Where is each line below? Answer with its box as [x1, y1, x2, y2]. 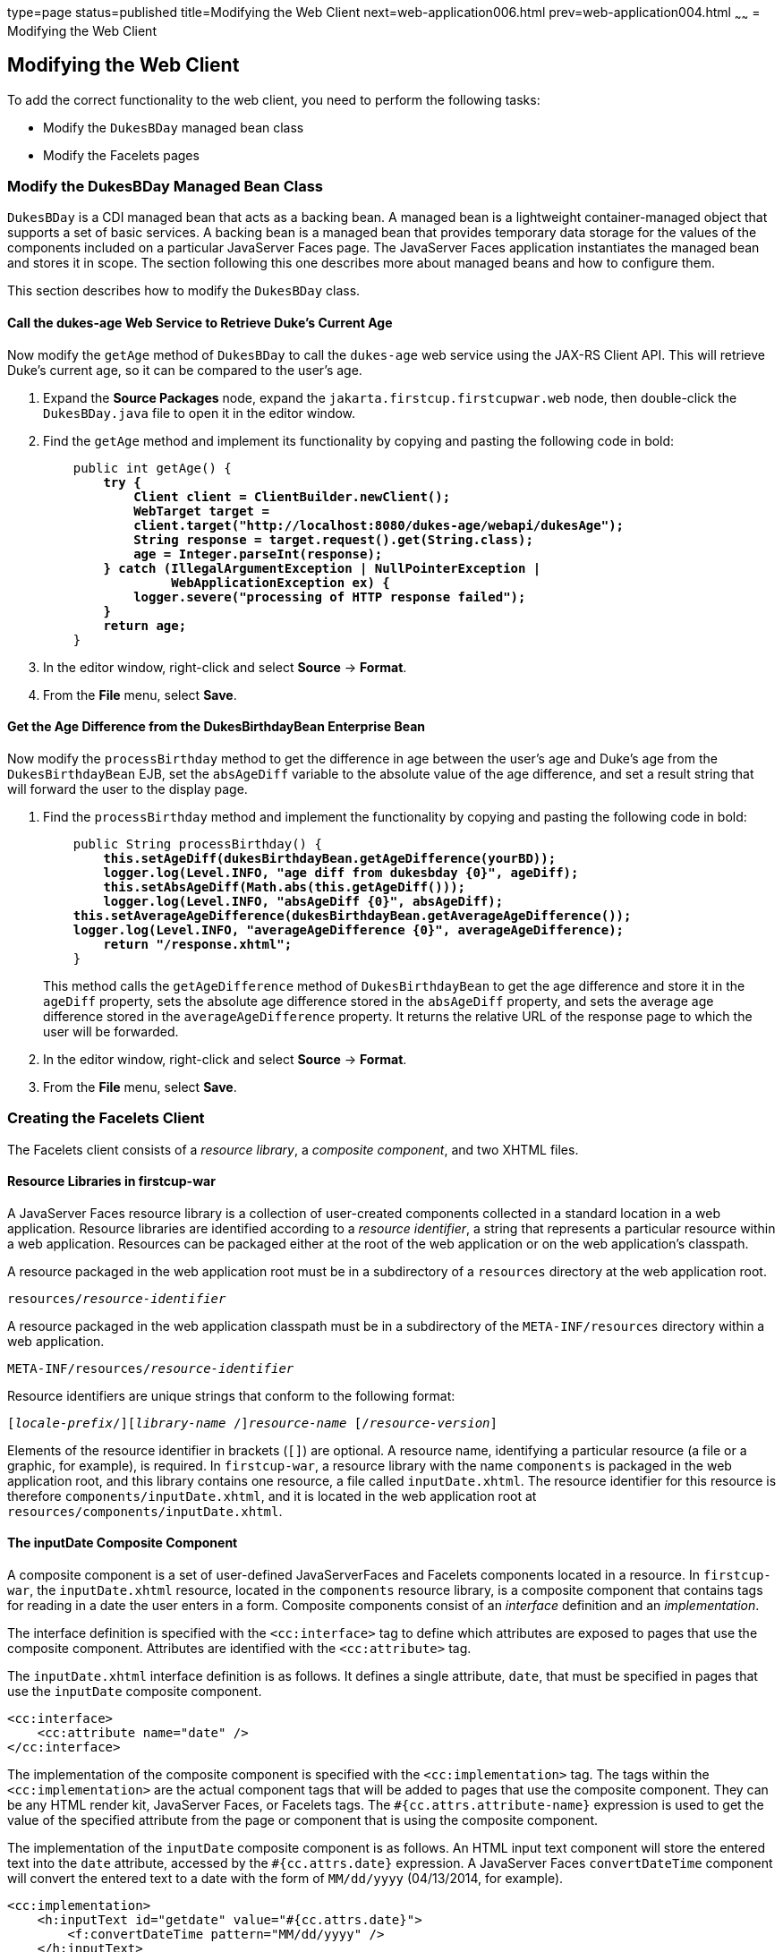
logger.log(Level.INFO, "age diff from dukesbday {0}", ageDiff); [103, 865, 579, 880]
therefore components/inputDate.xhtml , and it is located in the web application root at [7, 1487, 537, 1504]
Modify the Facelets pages [43, 147, 200, 163]
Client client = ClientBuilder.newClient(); [133, 489, 451, 504]
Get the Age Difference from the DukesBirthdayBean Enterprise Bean [7, 719, 426, 735]
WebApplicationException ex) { [171, 575, 390, 590]
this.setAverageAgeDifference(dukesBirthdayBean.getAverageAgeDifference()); [72, 908, 632, 923]
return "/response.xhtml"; [103, 936, 293, 951]
